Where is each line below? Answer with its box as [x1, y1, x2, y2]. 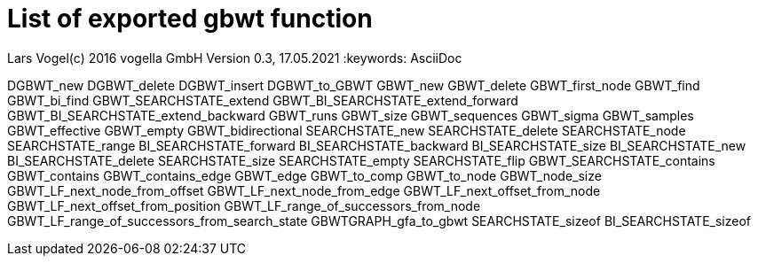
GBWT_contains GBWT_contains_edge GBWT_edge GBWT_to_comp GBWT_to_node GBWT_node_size [7, 167, 602, 183]
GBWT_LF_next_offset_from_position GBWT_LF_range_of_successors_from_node [7, 197, 481, 213]
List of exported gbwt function [7, 4, 373, 34]
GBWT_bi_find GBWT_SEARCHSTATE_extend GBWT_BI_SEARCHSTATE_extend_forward [7, 92, 518, 108]
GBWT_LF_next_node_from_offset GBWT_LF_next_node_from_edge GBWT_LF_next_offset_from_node [7, 182, 601, 198]
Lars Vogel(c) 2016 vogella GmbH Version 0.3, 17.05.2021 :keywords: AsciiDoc [7, 50, 462, 66]
